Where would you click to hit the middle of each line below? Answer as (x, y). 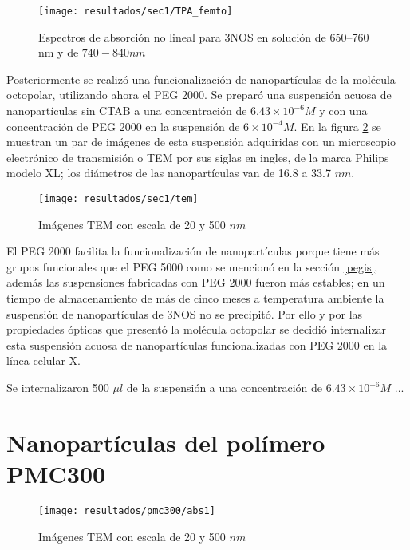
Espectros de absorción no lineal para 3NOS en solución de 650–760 (204, 36)
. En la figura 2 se (337, 126)
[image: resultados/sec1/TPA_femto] (136, 11)
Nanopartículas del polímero (166, 442)
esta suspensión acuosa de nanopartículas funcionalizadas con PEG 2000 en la (197, 344)
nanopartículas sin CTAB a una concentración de (127, 111)
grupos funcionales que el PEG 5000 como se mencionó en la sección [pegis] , (192, 266)
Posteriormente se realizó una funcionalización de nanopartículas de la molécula (201, 79)
